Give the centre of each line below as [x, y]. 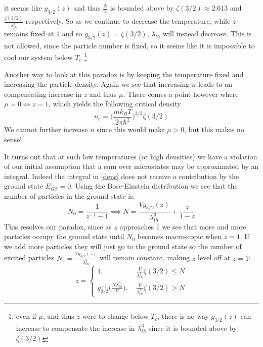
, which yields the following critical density [115, 104]
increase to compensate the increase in [75, 328]
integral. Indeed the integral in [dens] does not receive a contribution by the [122, 176]
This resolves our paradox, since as [58, 226]
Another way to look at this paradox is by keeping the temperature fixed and [124, 74]
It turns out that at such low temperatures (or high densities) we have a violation [131, 156]
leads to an [215, 84]
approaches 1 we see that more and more [183, 226]
